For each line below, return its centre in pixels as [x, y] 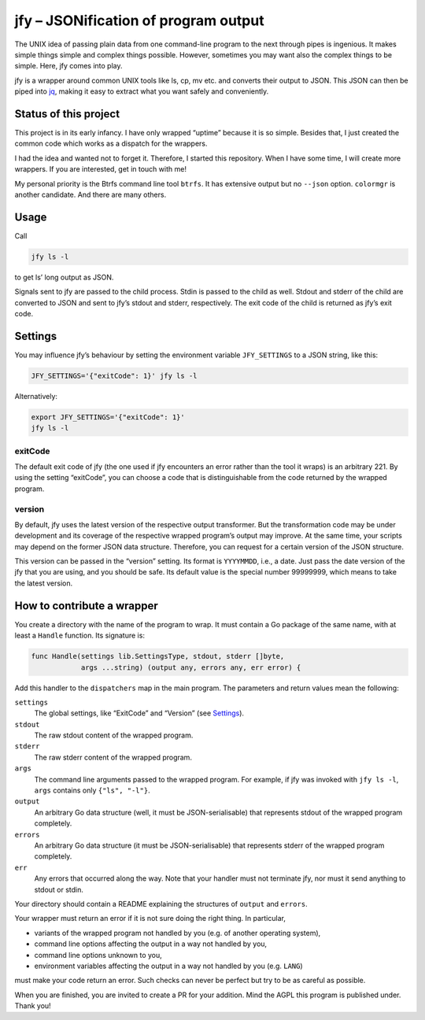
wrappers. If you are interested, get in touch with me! [100, 169]
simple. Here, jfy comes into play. [68, 66]
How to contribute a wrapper [87, 606]
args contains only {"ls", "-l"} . [92, 790]
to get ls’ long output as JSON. [64, 277]
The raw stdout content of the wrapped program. [114, 735]
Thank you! [33, 1006]
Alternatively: [36, 396]
